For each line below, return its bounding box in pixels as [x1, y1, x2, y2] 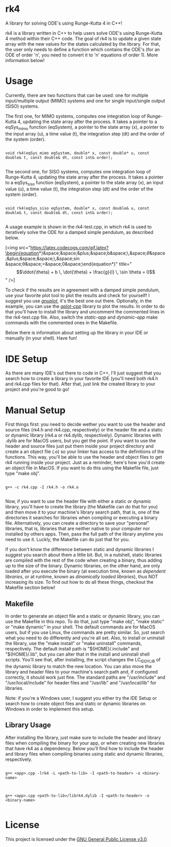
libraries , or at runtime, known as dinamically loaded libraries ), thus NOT [5, 574, 158, 580]
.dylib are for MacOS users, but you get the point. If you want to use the [5, 438, 156, 444]
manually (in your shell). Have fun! [5, 335, 78, 341]
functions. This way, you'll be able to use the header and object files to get [5, 454, 162, 460]
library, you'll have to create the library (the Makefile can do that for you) [5, 504, 158, 510]
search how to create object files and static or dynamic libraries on [5, 700, 146, 706]
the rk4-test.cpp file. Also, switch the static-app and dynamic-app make [5, 314, 158, 321]
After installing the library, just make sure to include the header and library [5, 734, 161, 740]
